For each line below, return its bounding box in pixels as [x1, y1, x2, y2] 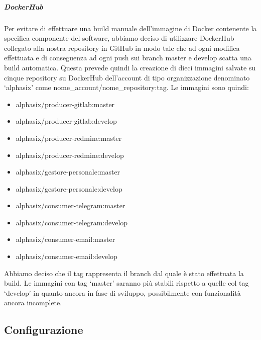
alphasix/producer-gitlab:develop [16, 116, 117, 126]
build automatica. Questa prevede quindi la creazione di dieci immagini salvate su [4, 62, 256, 72]
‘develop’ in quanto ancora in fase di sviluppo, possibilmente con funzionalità [4, 287, 241, 298]
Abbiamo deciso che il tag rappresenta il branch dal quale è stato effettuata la [4, 268, 244, 278]
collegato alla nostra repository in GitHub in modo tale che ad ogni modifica [4, 42, 240, 53]
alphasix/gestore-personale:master [16, 166, 120, 177]
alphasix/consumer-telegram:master [16, 200, 125, 211]
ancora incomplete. [4, 297, 62, 308]
